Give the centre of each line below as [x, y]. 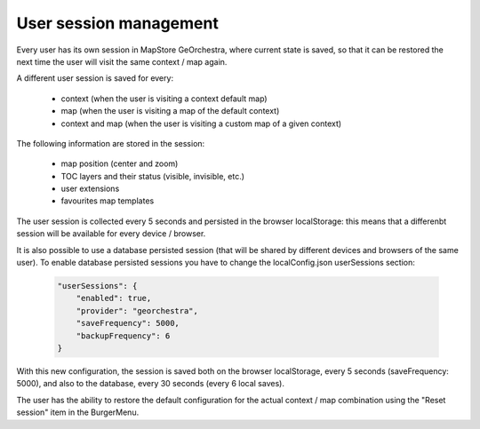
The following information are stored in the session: [111, 143]
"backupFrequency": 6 [123, 336]
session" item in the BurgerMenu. [78, 412]
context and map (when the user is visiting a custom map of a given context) [201, 123]
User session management [118, 23]
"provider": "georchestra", [137, 310]
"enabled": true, [114, 298]
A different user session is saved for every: [95, 78]
